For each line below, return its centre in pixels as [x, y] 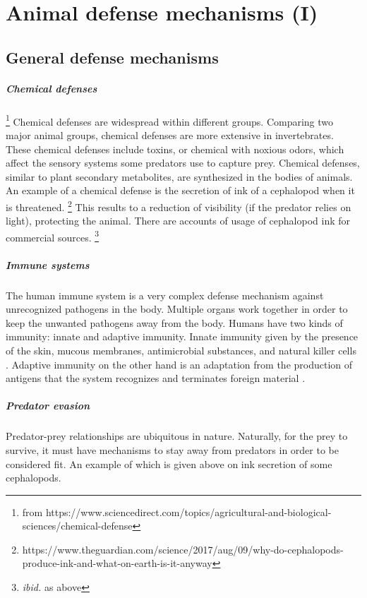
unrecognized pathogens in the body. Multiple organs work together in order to [177, 309]
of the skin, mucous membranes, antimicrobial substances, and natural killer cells [181, 350]
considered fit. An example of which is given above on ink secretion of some [169, 464]
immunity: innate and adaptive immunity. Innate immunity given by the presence [182, 336]
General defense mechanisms [112, 57]
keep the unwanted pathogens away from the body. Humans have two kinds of [174, 322]
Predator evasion [48, 406]
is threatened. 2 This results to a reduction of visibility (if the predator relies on [179, 205]
